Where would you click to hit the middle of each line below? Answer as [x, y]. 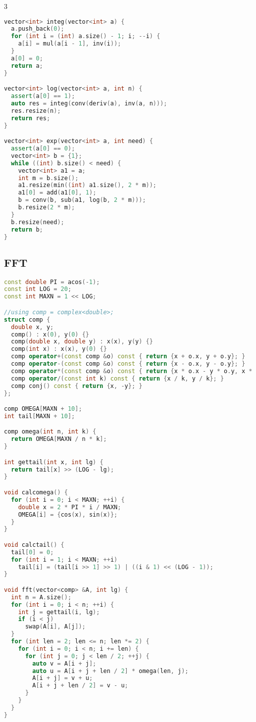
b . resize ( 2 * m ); [47, 208]
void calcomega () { [36, 493]
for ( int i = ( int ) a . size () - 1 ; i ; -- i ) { [86, 36]
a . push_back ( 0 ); [38, 29]
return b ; [27, 229]
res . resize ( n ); [36, 111]
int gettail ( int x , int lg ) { [54, 462]
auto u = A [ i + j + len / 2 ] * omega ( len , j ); [110, 671]
